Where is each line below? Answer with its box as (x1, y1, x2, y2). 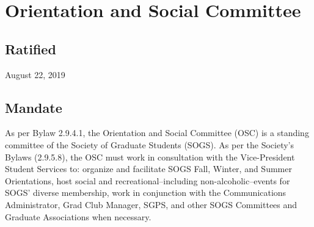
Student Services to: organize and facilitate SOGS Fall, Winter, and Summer (5, 162, 292, 175)
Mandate (5, 98, 62, 117)
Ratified (5, 39, 56, 58)
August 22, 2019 (5, 68, 65, 81)
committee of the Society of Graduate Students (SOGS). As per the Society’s (5, 138, 294, 151)
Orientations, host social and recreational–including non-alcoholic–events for (5, 174, 290, 187)
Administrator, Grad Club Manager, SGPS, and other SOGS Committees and (5, 198, 298, 211)
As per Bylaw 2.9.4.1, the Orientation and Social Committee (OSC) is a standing (5, 126, 309, 139)
